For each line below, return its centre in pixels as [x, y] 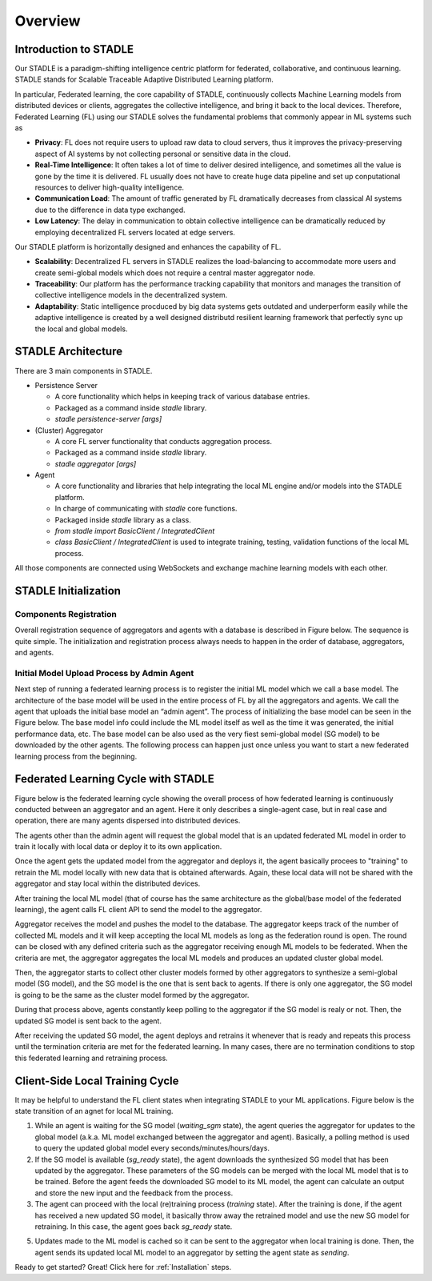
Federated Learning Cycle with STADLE [115, 779]
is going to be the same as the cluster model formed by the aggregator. [132, 995]
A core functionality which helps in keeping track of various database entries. [182, 397]
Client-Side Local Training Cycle [97, 1081]
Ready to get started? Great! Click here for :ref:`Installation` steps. [123, 1267]
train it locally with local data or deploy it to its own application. [118, 847]
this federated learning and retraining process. [91, 1058]
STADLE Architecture [69, 352]
